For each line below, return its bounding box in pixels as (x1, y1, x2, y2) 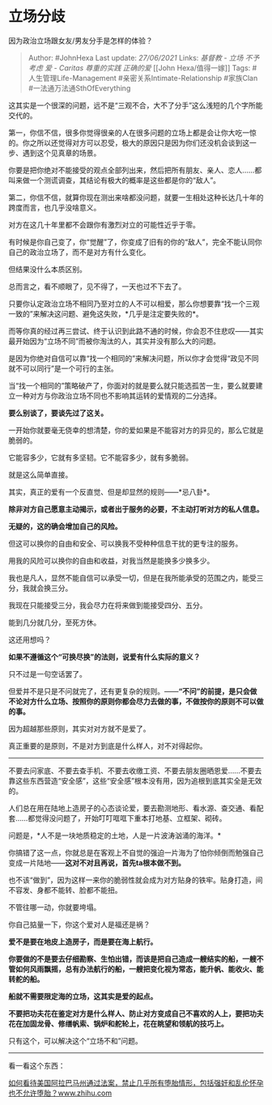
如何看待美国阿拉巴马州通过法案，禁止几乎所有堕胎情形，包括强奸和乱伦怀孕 (8, 1077, 264, 1087)
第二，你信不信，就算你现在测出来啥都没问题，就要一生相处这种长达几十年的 (8, 192, 264, 202)
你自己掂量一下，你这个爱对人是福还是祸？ (8, 920, 151, 929)
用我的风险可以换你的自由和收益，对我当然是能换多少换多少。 (8, 555, 215, 565)
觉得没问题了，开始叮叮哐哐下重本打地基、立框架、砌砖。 (35, 813, 227, 822)
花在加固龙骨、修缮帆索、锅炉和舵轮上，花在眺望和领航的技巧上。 (8, 1018, 228, 1028)
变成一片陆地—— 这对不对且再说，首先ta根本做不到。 (8, 857, 186, 867)
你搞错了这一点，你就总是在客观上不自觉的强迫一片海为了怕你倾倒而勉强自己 (8, 848, 264, 857)
